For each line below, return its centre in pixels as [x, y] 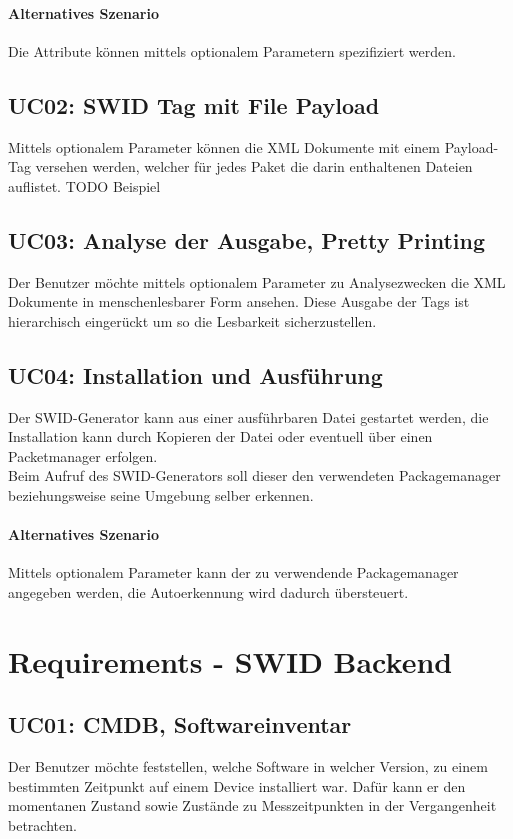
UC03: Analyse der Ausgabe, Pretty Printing [247, 239]
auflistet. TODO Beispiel [84, 185]
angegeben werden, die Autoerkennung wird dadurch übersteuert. [208, 591]
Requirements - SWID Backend [230, 660]
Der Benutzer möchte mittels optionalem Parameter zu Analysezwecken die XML [257, 281]
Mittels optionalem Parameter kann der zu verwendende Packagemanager [233, 572]
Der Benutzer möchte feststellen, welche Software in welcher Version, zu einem [248, 766]
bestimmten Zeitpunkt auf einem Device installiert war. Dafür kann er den [237, 785]
